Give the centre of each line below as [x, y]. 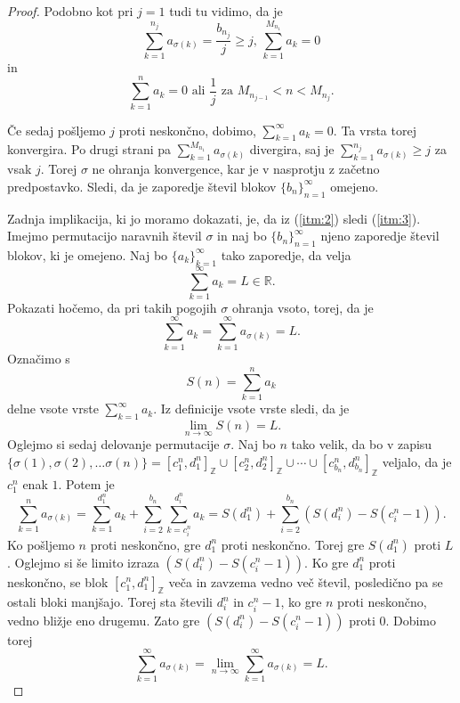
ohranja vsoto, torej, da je [303, 307]
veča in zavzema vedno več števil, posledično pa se [306, 581]
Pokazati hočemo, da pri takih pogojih [112, 307]
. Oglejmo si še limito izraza [83, 562]
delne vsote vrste [53, 409]
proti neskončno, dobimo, [187, 130]
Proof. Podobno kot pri [70, 11]
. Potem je [86, 483]
